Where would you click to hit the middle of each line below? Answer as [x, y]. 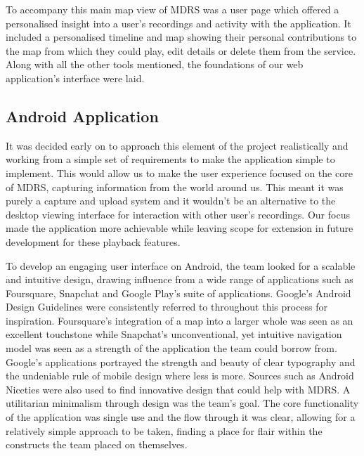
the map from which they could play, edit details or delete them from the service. [181, 50]
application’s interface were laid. [75, 78]
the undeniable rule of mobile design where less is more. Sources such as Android [180, 376]
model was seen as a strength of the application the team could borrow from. [171, 348]
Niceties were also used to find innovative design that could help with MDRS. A [178, 389]
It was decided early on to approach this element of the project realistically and [177, 145]
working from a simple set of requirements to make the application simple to [170, 159]
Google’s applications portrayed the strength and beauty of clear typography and [181, 361]
